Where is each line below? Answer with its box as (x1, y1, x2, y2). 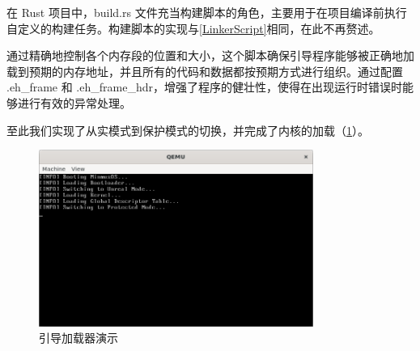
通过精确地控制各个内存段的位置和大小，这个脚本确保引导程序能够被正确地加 (6, 47, 414, 64)
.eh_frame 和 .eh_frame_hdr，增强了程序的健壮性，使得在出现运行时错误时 (6, 78, 402, 95)
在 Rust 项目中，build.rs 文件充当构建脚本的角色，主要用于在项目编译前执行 (6, 4, 407, 20)
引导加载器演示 (39, 329, 118, 346)
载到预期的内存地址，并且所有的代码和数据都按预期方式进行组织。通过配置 (6, 62, 403, 79)
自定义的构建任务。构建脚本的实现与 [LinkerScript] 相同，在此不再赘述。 (6, 19, 380, 36)
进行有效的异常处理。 (17, 94, 131, 111)
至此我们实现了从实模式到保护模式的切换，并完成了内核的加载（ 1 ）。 (6, 121, 369, 138)
